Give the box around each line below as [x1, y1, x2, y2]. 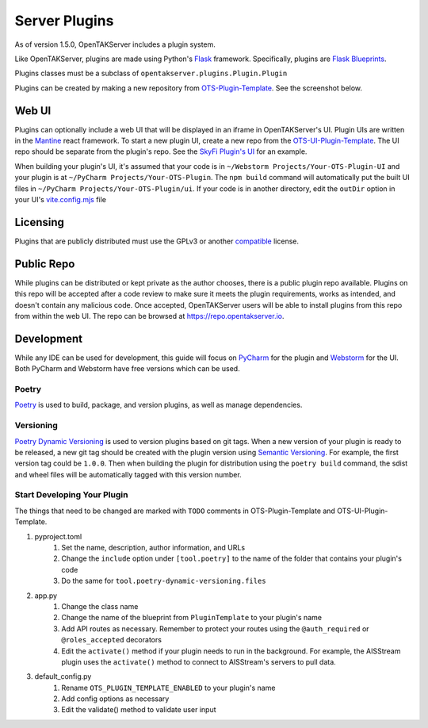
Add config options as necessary [61, 694, 170, 703]
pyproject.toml [34, 531, 82, 541]
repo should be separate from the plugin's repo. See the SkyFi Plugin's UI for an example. [14, 147, 308, 156]
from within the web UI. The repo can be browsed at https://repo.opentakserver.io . [14, 311, 285, 320]
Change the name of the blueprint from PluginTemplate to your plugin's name [61, 613, 323, 623]
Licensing [14, 215, 65, 229]
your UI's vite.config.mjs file [14, 194, 107, 204]
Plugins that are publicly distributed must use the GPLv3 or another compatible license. [14, 236, 300, 246]
